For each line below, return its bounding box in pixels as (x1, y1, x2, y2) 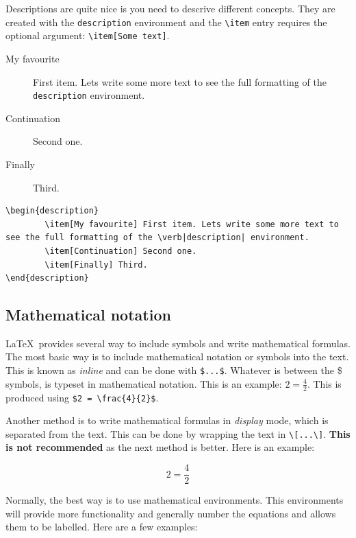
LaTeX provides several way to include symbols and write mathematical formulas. (5, 336, 351, 350)
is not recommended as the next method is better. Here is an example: (5, 440, 315, 454)
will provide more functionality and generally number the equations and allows (5, 506, 336, 520)
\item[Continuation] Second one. (44, 246, 197, 256)
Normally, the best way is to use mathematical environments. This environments (5, 493, 344, 507)
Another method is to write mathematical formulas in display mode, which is (5, 413, 329, 428)
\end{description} (5, 273, 89, 283)
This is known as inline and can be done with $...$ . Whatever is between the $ (5, 363, 342, 377)
